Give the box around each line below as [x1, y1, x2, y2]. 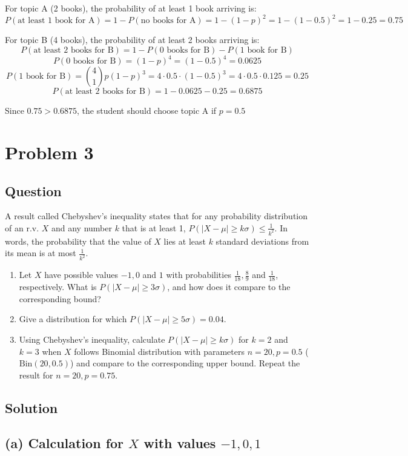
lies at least [163, 234, 206, 247]
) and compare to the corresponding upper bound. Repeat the [70, 357, 300, 369]
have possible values [44, 268, 119, 281]
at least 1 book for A [18, 16, 95, 25]
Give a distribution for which [19, 312, 127, 325]
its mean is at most [5, 246, 76, 259]
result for [19, 368, 53, 381]
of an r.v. [5, 221, 39, 234]
